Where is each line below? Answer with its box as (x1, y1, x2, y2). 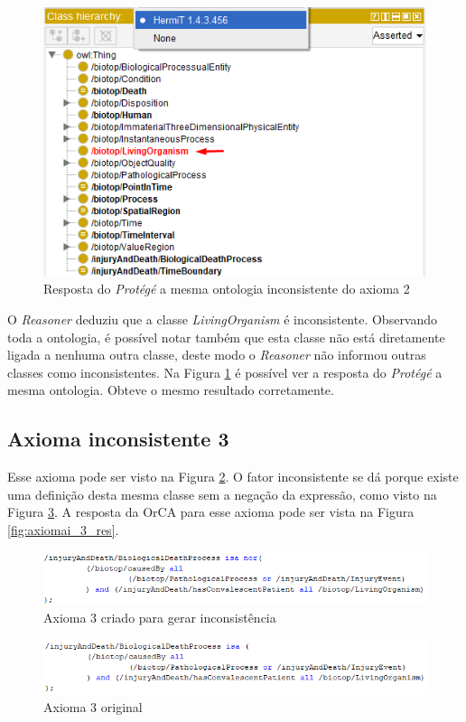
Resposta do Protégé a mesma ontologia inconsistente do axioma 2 (43, 279, 410, 298)
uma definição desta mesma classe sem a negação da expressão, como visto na (7, 484, 437, 503)
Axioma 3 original (43, 698, 143, 717)
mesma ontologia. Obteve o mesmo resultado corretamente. (7, 380, 334, 399)
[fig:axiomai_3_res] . (7, 520, 119, 539)
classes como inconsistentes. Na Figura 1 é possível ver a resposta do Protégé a (7, 362, 443, 381)
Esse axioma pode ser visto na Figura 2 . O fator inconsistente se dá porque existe (7, 467, 459, 486)
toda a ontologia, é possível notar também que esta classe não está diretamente (7, 327, 445, 346)
